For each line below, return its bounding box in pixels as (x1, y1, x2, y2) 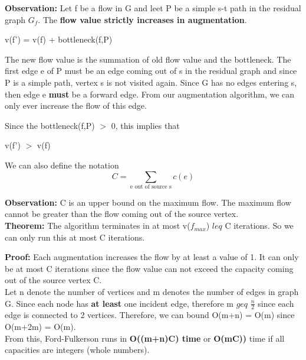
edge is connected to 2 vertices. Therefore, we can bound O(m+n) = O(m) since (5, 309, 295, 321)
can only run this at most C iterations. (5, 231, 145, 243)
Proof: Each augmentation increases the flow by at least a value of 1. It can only (5, 251, 299, 263)
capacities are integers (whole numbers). (5, 343, 150, 356)
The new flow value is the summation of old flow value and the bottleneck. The (5, 53, 291, 65)
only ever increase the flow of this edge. (5, 99, 147, 112)
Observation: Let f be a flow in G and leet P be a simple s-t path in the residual (5, 2, 301, 14)
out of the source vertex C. (5, 274, 102, 286)
